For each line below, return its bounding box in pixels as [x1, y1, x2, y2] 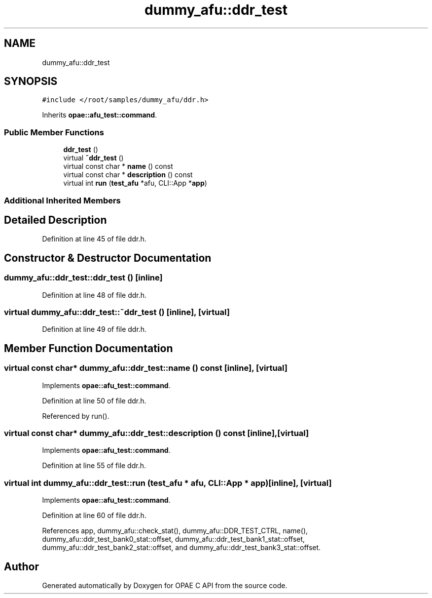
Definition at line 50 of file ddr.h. [42, 396, 146, 405]
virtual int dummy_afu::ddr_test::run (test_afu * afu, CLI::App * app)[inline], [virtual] [4, 478, 332, 488]
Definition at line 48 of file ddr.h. [42, 290, 147, 299]
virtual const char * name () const [63, 162, 173, 171]
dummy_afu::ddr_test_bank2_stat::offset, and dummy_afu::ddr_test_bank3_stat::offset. [42, 543, 321, 552]
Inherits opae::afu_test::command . [42, 111, 157, 120]
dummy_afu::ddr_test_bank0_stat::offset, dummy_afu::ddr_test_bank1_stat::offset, [42, 535, 305, 544]
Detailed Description [4, 213, 107, 226]
